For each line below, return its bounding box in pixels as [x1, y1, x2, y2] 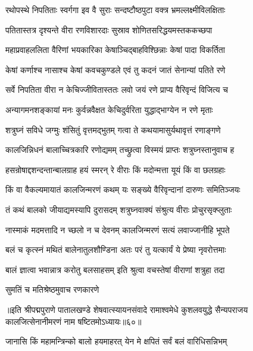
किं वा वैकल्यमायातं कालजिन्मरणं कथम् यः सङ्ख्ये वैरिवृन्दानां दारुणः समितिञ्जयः [5, 183, 240, 196]
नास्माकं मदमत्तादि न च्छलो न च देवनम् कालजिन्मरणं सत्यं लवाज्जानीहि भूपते [5, 223, 230, 236]
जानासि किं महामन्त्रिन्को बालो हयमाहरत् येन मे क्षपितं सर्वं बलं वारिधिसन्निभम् [5, 335, 227, 347]
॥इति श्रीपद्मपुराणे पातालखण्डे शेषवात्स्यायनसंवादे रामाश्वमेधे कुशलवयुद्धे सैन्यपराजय [5, 303, 248, 315]
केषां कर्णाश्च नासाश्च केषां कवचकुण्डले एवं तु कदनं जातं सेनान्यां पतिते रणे [5, 63, 226, 76]
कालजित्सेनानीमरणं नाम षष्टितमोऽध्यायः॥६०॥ [5, 315, 142, 327]
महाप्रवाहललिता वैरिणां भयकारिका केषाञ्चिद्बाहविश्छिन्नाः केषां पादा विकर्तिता [5, 43, 225, 56]
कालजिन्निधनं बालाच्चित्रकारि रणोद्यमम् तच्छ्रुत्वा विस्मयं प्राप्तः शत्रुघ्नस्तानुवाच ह [5, 143, 235, 156]
